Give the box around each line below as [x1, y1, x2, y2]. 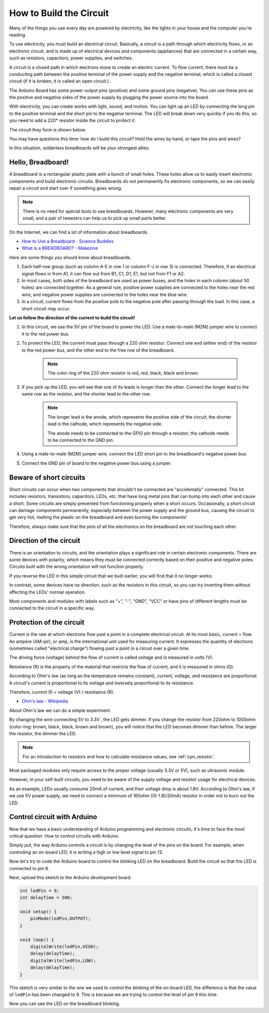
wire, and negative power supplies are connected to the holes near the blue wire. [21, 291, 188, 297]
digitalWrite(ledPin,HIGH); [30, 944, 99, 949]
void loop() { [19, 937, 54, 943]
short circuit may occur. [21, 305, 71, 312]
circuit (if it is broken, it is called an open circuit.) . [9, 78, 112, 84]
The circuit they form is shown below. [9, 126, 87, 132]
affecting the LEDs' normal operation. [9, 589, 86, 595]
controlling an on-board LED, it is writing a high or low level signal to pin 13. [9, 849, 163, 855]
